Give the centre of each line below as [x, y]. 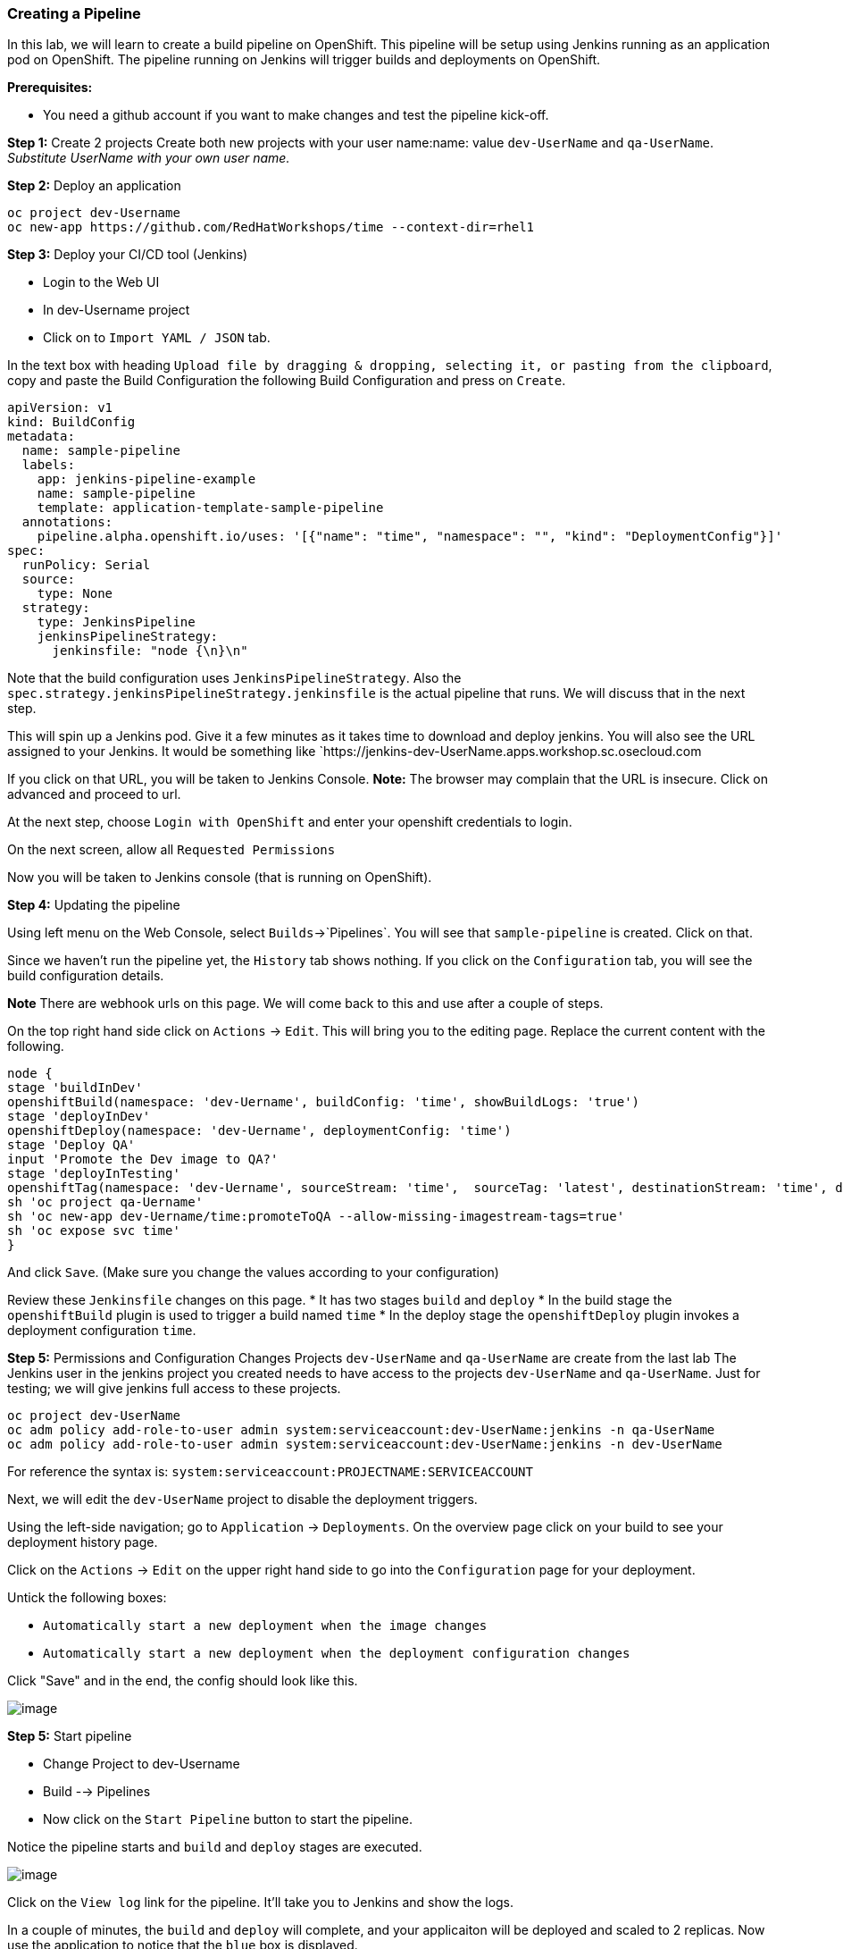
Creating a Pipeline [74, 13]
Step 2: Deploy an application [94, 186]
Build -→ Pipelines [97, 1792]
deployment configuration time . [102, 1331]
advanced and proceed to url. [94, 794]
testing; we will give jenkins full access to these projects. [174, 1389]
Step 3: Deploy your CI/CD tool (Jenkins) [128, 255]
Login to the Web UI [101, 282]
